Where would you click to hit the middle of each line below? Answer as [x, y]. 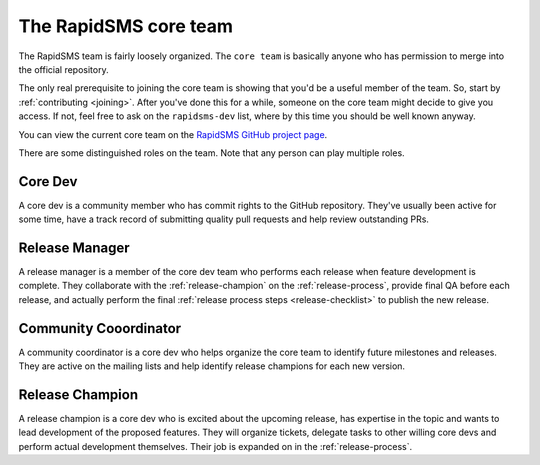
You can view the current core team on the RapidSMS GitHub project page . [173, 134]
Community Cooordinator [100, 328]
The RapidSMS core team [126, 26]
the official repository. [63, 69]
